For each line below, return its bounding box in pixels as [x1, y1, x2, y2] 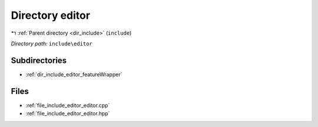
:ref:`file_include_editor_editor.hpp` [25, 110, 110, 117]
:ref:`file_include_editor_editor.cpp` [25, 102, 110, 109]
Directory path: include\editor [11, 40, 92, 47]
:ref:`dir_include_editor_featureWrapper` [25, 71, 122, 78]
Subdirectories [11, 55, 67, 65]
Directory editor [11, 9, 91, 22]
